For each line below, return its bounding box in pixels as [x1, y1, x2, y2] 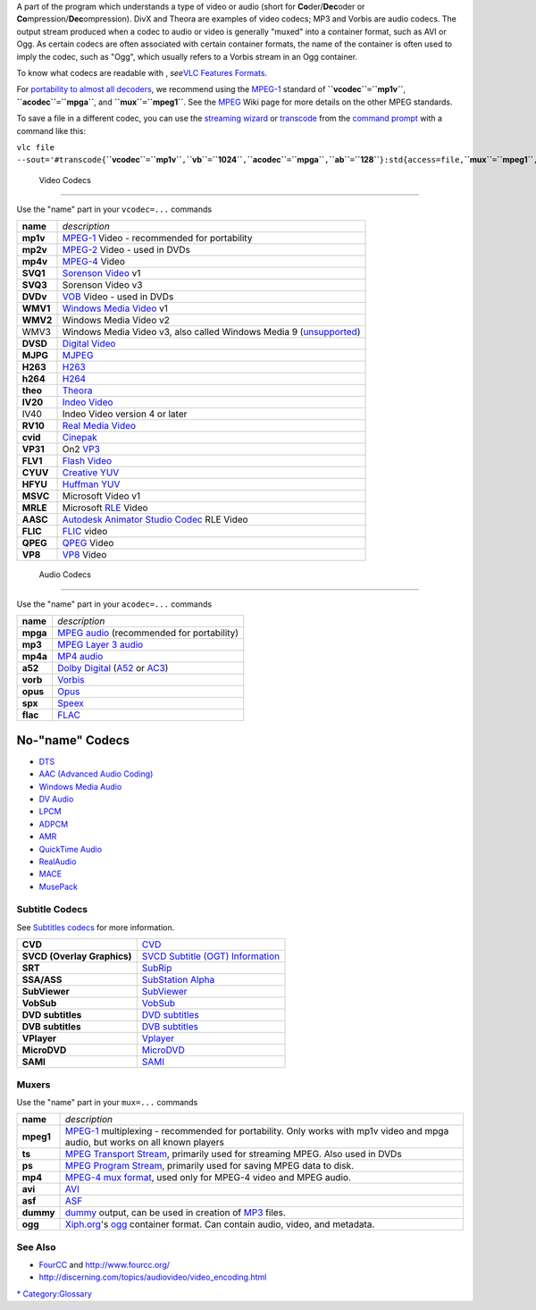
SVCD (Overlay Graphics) [21, 950, 132, 962]
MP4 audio [57, 651, 104, 663]
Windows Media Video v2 [62, 314, 170, 326]
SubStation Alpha [141, 974, 215, 987]
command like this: [16, 125, 87, 136]
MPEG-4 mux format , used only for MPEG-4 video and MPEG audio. [64, 1171, 352, 1184]
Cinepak [62, 432, 97, 444]
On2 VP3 [62, 443, 100, 456]
